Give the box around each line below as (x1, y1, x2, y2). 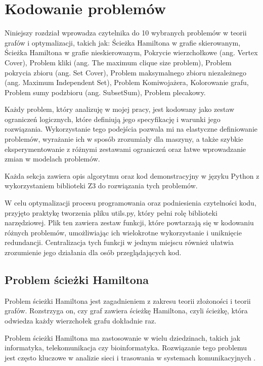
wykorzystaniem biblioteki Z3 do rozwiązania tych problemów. (5, 180, 198, 191)
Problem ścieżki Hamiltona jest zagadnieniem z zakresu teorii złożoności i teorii (5, 295, 251, 306)
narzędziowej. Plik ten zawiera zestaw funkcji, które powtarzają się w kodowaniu (5, 217, 254, 228)
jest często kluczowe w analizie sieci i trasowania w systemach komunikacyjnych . (5, 352, 256, 362)
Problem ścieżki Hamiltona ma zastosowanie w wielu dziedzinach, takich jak (5, 332, 240, 343)
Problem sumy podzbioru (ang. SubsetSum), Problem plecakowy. (5, 87, 206, 97)
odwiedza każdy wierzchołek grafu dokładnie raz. (5, 315, 157, 326)
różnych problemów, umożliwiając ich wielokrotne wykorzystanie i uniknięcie (5, 227, 242, 237)
